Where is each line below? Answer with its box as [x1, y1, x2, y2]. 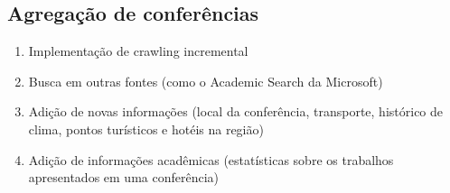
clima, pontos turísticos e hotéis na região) [28, 119, 264, 138]
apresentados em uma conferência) [28, 168, 220, 187]
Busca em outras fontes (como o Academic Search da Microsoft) [28, 71, 383, 90]
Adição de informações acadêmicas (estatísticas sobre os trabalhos [28, 150, 394, 169]
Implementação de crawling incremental [28, 41, 248, 60]
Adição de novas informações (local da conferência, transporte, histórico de [28, 102, 444, 121]
